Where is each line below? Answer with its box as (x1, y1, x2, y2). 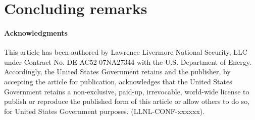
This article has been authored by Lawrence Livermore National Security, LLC (4, 47, 247, 57)
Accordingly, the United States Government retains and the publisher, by (4, 66, 231, 77)
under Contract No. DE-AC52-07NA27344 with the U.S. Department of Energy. (4, 56, 251, 67)
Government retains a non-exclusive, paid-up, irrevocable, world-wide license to (4, 86, 249, 96)
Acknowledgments (4, 27, 68, 38)
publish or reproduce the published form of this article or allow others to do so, (4, 96, 250, 106)
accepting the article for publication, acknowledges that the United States (4, 76, 232, 86)
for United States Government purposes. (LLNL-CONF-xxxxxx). (4, 105, 205, 116)
